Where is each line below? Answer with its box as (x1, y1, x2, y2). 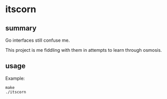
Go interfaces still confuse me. (5, 37, 70, 43)
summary (5, 24, 37, 32)
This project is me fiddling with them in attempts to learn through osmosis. (5, 47, 162, 53)
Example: (5, 75, 25, 81)
